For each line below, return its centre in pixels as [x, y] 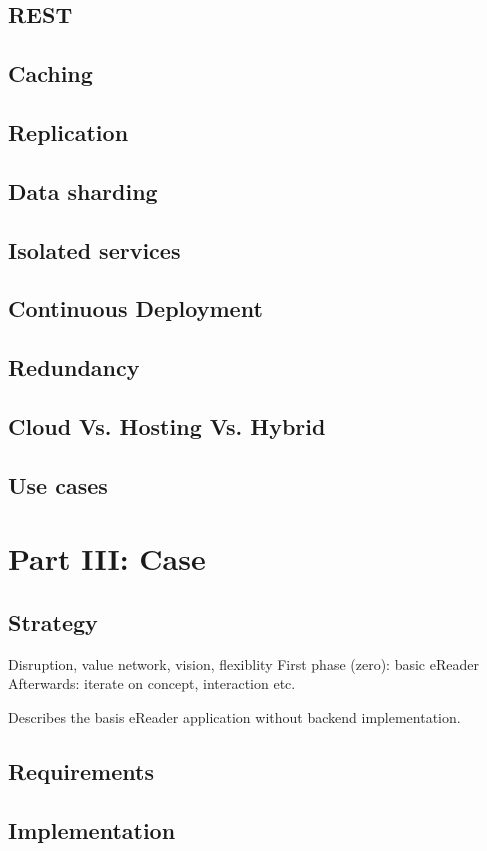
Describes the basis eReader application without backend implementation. [234, 716]
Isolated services [94, 249]
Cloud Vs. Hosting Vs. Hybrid [167, 425]
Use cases [58, 484]
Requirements [81, 770]
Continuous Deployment [135, 308]
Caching [50, 73]
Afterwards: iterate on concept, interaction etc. [152, 683]
